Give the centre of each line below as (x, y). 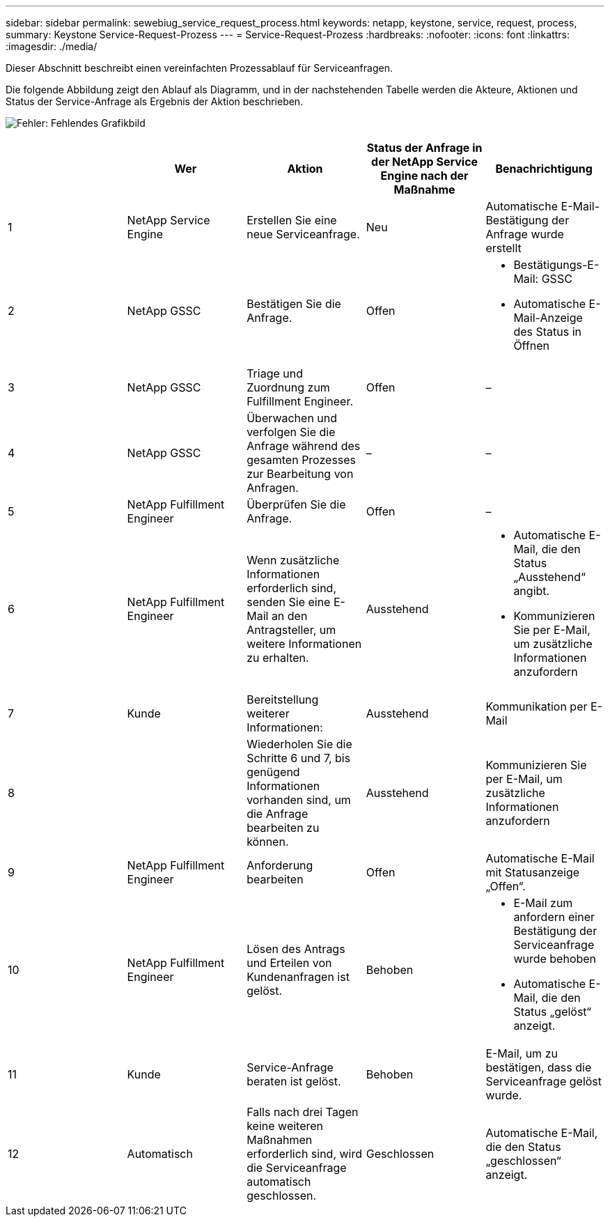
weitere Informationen (304, 644)
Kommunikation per (537, 706)
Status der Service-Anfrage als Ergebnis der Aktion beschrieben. (155, 101)
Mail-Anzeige (548, 318)
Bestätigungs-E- (556, 265)
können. (268, 842)
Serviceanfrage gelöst (544, 1081)
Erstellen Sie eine (292, 220)
